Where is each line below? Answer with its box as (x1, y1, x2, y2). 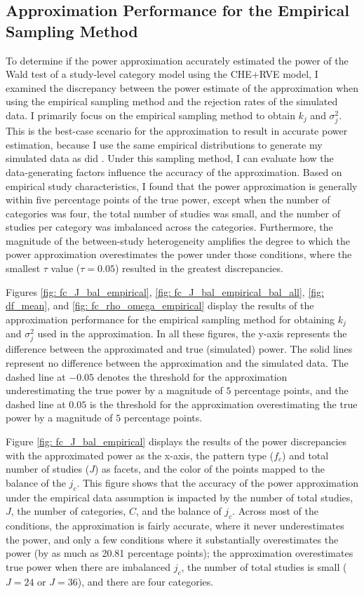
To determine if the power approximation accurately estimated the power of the (6, 53, 349, 67)
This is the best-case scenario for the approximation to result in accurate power (6, 123, 348, 138)
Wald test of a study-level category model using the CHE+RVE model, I (6, 67, 318, 81)
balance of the (6, 475, 66, 490)
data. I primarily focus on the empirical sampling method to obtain (6, 107, 295, 122)
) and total (282, 447, 329, 462)
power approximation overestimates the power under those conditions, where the (6, 247, 352, 262)
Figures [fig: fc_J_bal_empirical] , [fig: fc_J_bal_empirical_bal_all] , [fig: (6, 284, 324, 299)
